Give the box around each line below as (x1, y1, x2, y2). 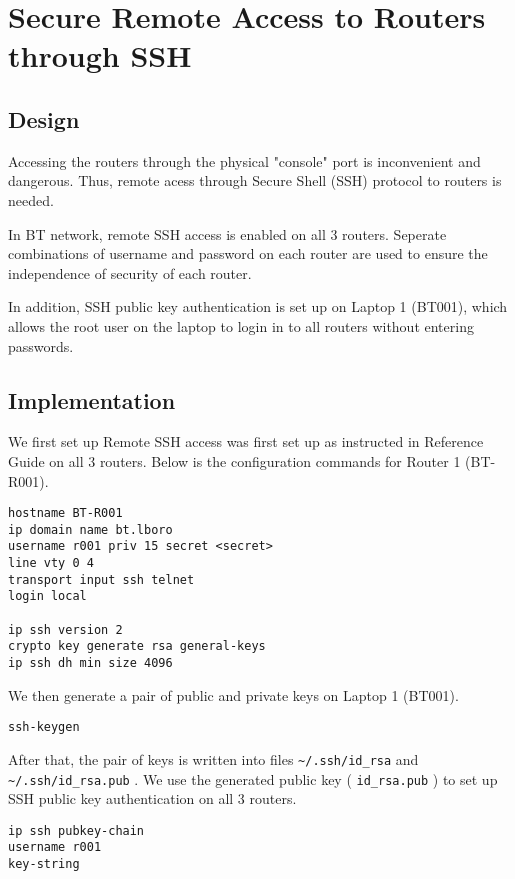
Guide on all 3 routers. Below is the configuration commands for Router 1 (8, 450, 461, 471)
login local (8, 589, 87, 604)
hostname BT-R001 (8, 506, 123, 521)
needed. (8, 189, 54, 210)
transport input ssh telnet (8, 572, 195, 587)
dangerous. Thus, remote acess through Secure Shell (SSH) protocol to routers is (8, 170, 502, 191)
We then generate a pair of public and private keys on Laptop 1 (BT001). (8, 684, 459, 705)
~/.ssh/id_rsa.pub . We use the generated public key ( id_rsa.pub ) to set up (8, 768, 498, 789)
